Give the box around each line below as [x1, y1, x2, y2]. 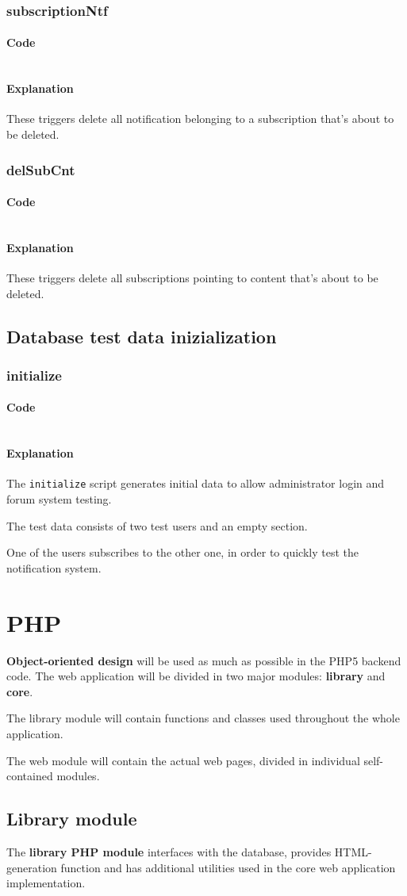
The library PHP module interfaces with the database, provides [6, 843, 332, 860]
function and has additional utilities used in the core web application [60, 859, 396, 875]
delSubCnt [6, 159, 75, 179]
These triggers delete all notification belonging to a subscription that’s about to [6, 110, 394, 127]
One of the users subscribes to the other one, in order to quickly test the [6, 544, 359, 561]
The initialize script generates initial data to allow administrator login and [6, 475, 385, 492]
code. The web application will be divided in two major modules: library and [6, 668, 386, 684]
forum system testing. [6, 491, 112, 507]
